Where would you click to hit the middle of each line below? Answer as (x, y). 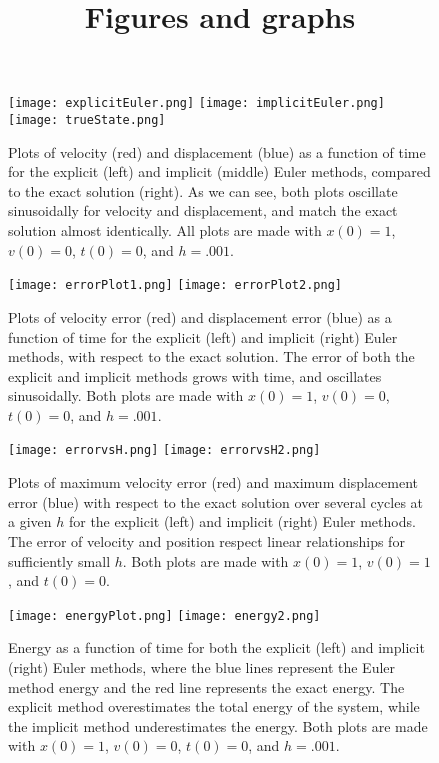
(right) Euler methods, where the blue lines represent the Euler (202, 666)
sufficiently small (59, 560)
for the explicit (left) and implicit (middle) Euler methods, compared (219, 171)
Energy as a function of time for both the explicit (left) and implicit (216, 647)
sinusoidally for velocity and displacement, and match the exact (203, 210)
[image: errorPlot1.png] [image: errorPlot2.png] (175, 285)
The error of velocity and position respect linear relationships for (206, 540)
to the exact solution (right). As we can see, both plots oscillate (203, 190)
